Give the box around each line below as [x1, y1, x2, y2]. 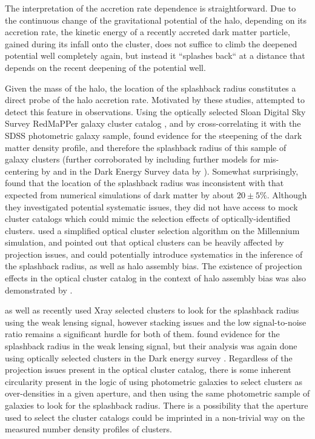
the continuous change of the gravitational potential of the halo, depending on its [5, 13, 307, 26]
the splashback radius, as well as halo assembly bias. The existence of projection [5, 260, 302, 272]
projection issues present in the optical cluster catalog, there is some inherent [5, 363, 291, 376]
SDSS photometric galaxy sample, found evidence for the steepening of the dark [5, 129, 302, 141]
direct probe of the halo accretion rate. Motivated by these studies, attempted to [5, 93, 305, 106]
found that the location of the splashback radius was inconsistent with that [5, 176, 284, 189]
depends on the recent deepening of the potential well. [5, 61, 206, 73]
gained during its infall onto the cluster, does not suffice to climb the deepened [5, 37, 297, 50]
